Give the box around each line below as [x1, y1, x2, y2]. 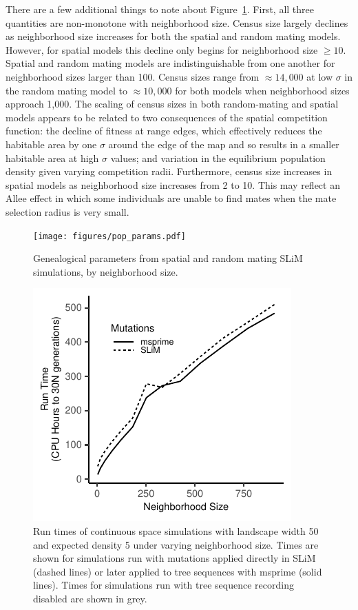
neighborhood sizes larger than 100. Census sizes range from [6, 69, 260, 83]
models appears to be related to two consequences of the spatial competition [6, 110, 328, 124]
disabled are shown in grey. [33, 591, 147, 605]
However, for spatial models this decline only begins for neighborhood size [6, 42, 318, 57]
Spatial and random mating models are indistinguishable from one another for [6, 56, 335, 70]
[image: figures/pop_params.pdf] [33, 231, 186, 241]
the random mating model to [6, 83, 127, 97]
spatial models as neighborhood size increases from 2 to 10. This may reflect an [6, 177, 340, 192]
